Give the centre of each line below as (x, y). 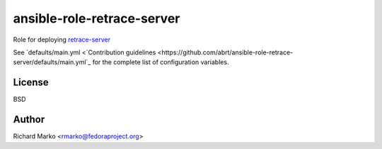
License (31, 82)
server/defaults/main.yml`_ (52, 62)
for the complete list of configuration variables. (161, 62)
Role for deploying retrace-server (62, 40)
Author (29, 120)
